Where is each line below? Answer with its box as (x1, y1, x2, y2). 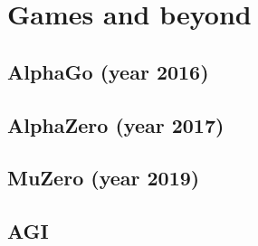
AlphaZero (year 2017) (7, 110, 225, 138)
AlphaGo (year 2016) (7, 57, 209, 85)
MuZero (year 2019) (7, 164, 200, 192)
